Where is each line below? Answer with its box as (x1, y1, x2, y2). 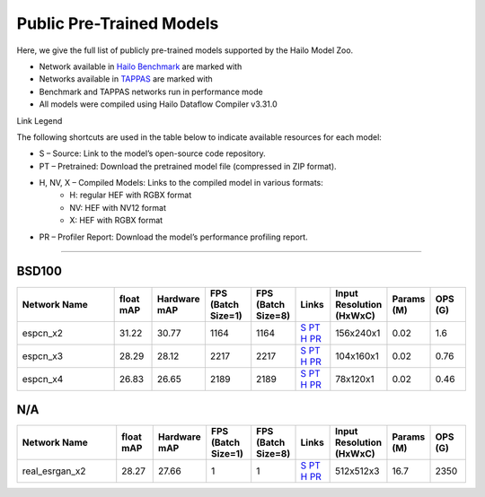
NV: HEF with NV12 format (69, 202, 166, 213)
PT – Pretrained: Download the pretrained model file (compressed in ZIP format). (39, 161, 337, 171)
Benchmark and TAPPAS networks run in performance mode (39, 86, 264, 97)
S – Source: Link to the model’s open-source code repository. (39, 148, 266, 159)
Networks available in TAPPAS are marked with (39, 74, 213, 84)
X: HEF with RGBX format (69, 215, 163, 226)
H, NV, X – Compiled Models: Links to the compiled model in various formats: (39, 178, 323, 188)
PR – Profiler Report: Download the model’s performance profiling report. (39, 231, 309, 242)
